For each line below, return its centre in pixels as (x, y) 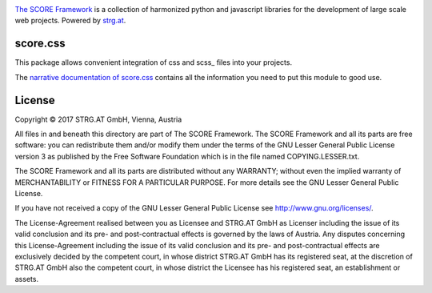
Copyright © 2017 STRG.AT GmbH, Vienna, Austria (98, 119)
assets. (27, 279)
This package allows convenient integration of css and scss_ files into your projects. (153, 62)
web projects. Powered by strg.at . (70, 21)
